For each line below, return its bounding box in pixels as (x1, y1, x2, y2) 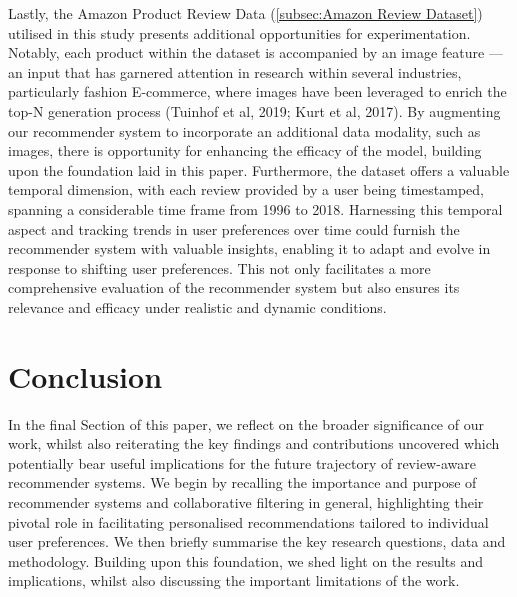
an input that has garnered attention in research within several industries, (8, 61, 462, 82)
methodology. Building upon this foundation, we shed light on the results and (8, 550, 484, 571)
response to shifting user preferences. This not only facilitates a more (8, 257, 431, 278)
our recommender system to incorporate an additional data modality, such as (8, 120, 481, 141)
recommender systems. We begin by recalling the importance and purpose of (8, 472, 477, 493)
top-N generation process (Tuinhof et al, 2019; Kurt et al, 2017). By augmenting (8, 100, 501, 121)
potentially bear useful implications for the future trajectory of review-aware (8, 452, 476, 473)
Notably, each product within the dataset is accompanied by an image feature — (8, 42, 503, 63)
